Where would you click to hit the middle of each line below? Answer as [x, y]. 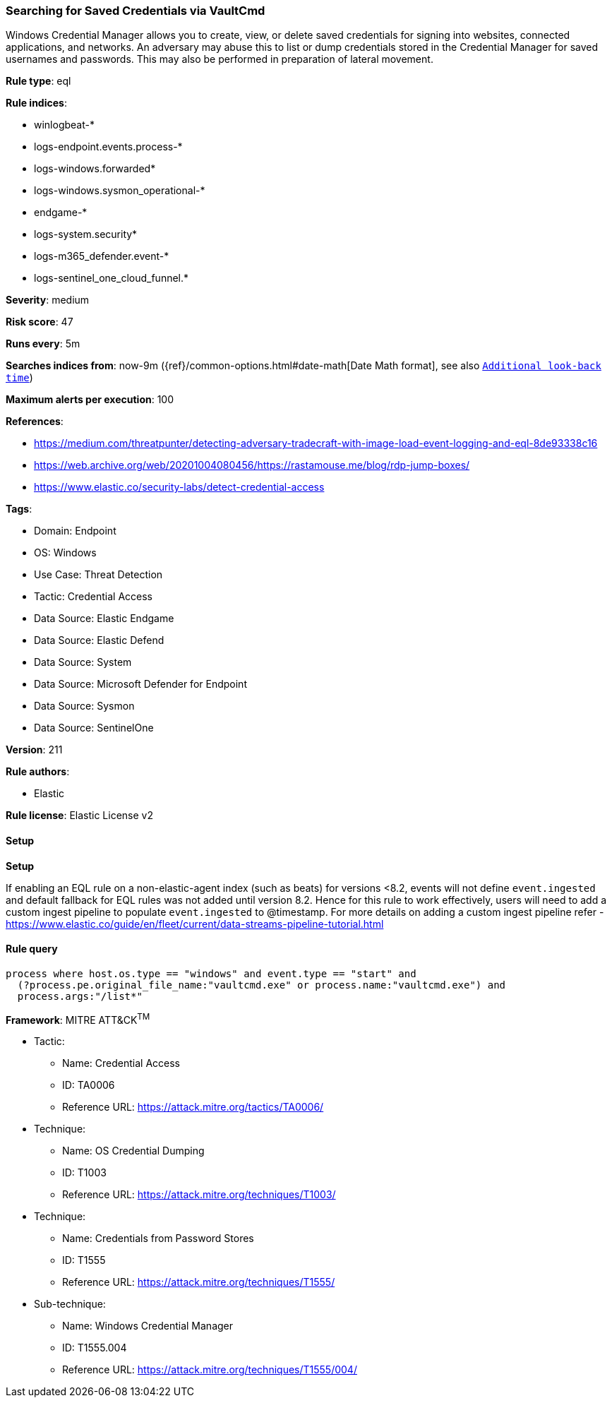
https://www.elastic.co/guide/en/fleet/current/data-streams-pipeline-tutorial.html [195, 924]
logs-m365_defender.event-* [102, 256]
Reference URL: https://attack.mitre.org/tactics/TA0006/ [193, 1107]
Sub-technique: [70, 1304]
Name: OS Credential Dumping [133, 1151]
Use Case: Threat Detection [98, 575]
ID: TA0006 [89, 1085]
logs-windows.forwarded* [95, 169]
